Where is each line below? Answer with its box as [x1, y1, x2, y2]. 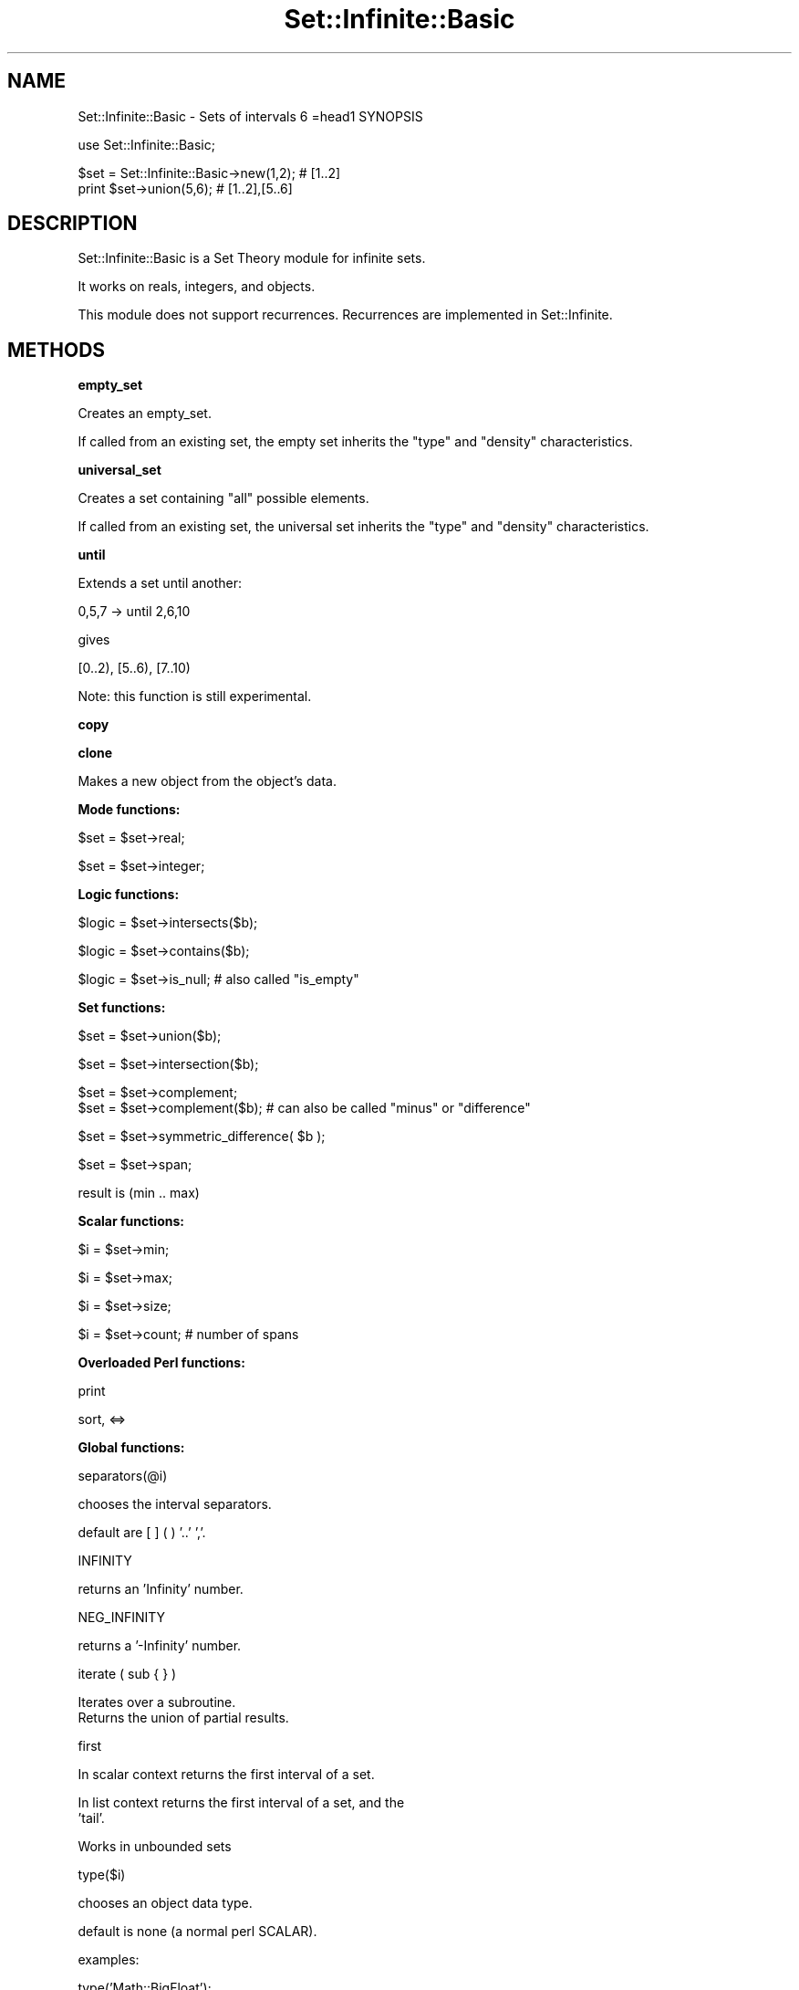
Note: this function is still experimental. [78, 688, 312, 705]
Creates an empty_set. [78, 405, 212, 422]
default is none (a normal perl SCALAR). [78, 1923, 317, 1940]
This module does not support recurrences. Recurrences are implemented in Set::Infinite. [78, 307, 613, 323]
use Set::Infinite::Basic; [78, 136, 215, 152]
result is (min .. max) [78, 1185, 200, 1201]
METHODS [7, 338, 106, 361]
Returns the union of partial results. [78, 1710, 289, 1726]
